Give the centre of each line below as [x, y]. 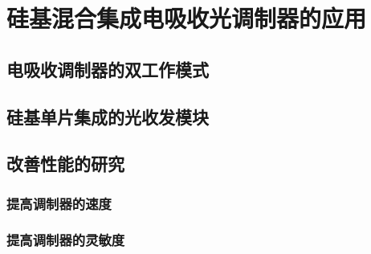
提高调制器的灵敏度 [66, 240]
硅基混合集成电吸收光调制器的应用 [187, 18]
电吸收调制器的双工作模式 [108, 69]
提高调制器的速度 [59, 203]
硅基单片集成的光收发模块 [108, 116]
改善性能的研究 [65, 164]
